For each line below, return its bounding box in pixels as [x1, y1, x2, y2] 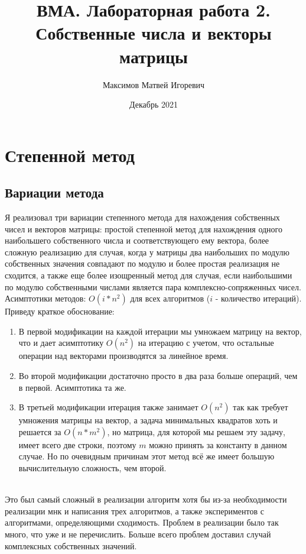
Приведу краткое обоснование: [5, 305, 115, 318]
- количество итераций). [215, 292, 302, 304]
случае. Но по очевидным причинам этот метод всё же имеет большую [18, 450, 275, 462]
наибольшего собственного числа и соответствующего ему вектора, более [5, 234, 269, 247]
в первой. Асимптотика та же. [18, 381, 126, 393]
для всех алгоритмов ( [130, 292, 210, 304]
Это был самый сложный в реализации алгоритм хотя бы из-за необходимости [5, 493, 287, 506]
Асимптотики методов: [5, 292, 86, 304]
